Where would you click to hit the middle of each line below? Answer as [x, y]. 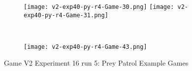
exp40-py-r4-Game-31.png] [66, 15]
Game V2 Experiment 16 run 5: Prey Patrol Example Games [96, 62]
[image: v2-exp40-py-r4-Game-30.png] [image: [99, 7]
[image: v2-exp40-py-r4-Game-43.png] [85, 47]
